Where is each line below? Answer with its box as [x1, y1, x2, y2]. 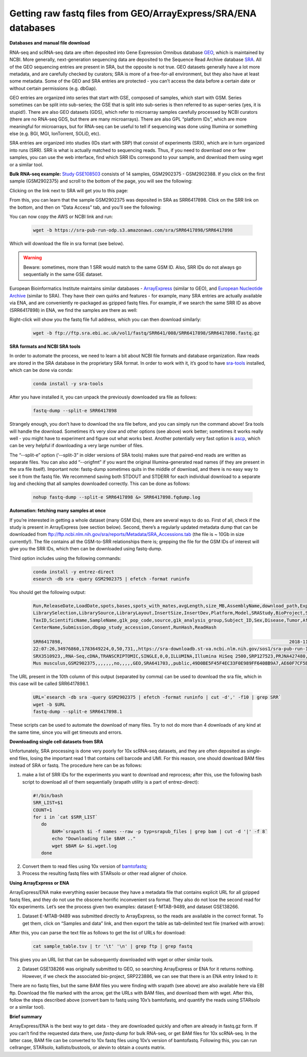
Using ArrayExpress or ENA [9, 880, 70, 886]
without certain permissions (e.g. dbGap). [9, 85, 97, 91]
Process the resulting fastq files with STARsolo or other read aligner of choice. [22, 870, 188, 876]
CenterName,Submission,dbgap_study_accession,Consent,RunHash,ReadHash [33, 625, 217, 630]
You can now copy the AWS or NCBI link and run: [9, 213, 113, 220]
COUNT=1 [33, 807, 52, 813]
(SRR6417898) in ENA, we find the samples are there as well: [9, 307, 138, 313]
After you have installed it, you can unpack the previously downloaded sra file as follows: [9, 394, 197, 400]
